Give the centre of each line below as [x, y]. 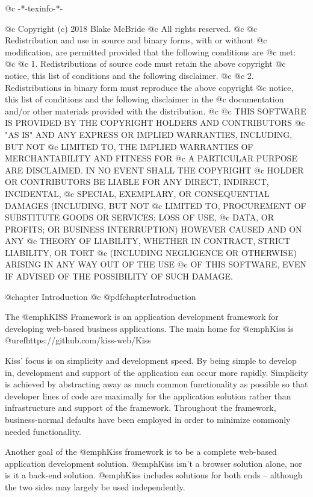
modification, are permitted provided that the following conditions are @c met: [150, 52]
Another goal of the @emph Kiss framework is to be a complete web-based [141, 452]
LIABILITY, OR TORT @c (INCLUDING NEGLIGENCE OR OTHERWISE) [151, 252]
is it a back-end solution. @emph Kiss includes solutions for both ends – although [154, 475]
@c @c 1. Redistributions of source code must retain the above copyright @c [145, 64]
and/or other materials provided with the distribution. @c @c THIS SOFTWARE [156, 111]
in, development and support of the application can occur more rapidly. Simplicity [156, 372]
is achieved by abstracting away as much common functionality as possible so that [156, 384]
